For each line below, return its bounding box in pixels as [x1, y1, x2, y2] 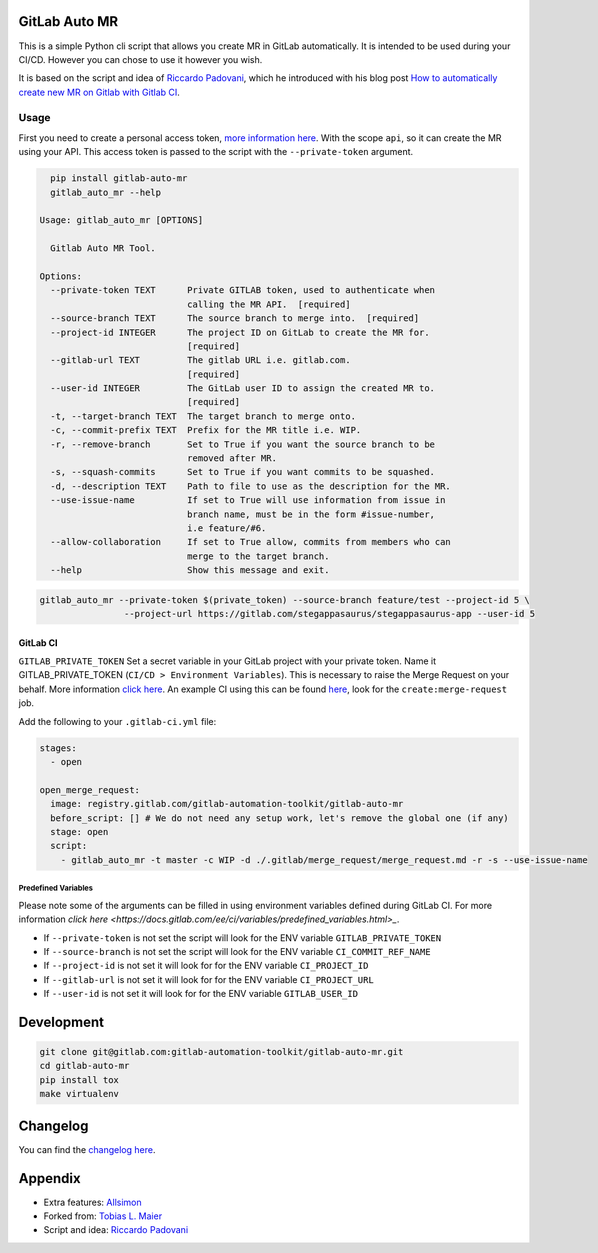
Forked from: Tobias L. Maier [43, 1210, 163, 1222]
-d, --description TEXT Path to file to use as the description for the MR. [50, 480, 452, 492]
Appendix [18, 1170, 81, 1187]
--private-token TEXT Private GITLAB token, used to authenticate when [50, 285, 435, 296]
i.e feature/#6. [186, 522, 267, 534]
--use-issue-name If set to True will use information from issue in [50, 495, 446, 506]
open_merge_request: [39, 784, 140, 795]
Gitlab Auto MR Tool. [50, 243, 157, 254]
